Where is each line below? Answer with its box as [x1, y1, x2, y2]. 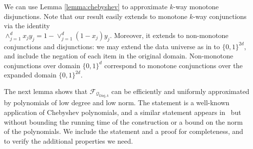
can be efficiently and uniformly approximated [111, 86, 250, 96]
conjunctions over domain [4, 60, 80, 70]
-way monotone [173, 1, 219, 11]
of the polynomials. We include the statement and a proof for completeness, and [4, 126, 243, 136]
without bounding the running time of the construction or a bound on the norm [4, 116, 243, 127]
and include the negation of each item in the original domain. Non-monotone [4, 51, 234, 61]
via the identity [4, 20, 50, 31]
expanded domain [4, 70, 57, 80]
